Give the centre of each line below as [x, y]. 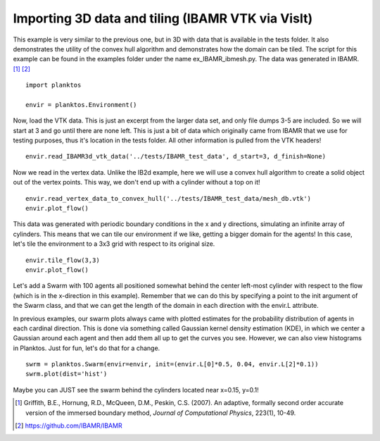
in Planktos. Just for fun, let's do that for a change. [87, 348]
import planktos [53, 85]
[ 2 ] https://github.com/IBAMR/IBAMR [69, 426]
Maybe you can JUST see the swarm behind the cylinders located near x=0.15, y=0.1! [136, 390]
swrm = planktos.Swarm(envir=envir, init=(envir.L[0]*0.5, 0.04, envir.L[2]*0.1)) [172, 364]
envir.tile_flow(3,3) [63, 260]
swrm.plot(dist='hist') [66, 374]
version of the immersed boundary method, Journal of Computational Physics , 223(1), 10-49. [161, 413]
